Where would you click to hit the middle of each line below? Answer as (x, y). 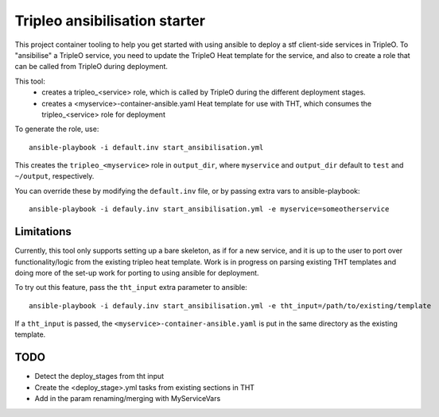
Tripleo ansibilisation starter (110, 21)
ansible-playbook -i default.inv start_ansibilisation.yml (146, 147)
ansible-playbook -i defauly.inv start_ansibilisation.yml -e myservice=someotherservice (209, 209)
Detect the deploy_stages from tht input (99, 376)
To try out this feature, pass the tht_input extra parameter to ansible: (131, 288)
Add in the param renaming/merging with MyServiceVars (128, 399)
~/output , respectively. (54, 176)
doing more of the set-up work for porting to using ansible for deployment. (137, 272)
